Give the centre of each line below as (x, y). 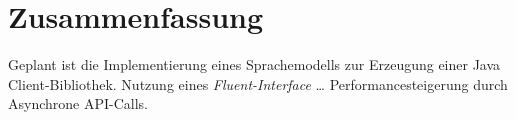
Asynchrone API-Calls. (78, 103)
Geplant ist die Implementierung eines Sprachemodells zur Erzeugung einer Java (254, 64)
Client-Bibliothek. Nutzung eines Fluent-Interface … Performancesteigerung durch (258, 83)
